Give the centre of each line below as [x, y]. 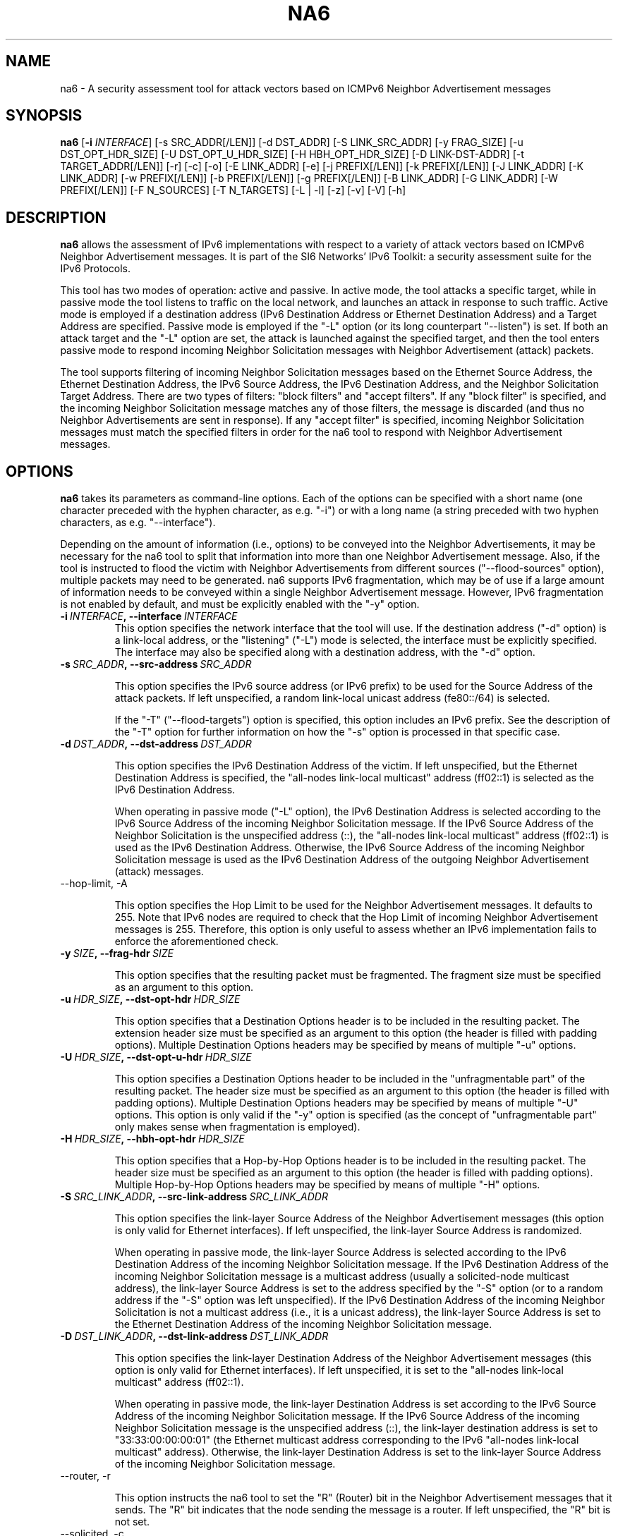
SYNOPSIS [44, 116]
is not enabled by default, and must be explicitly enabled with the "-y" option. [240, 604]
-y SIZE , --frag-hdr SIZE [117, 953]
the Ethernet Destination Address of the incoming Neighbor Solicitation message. [303, 1324]
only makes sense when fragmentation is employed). [237, 1127]
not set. [132, 1522]
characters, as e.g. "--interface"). [138, 523]
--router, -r [85, 1476]
